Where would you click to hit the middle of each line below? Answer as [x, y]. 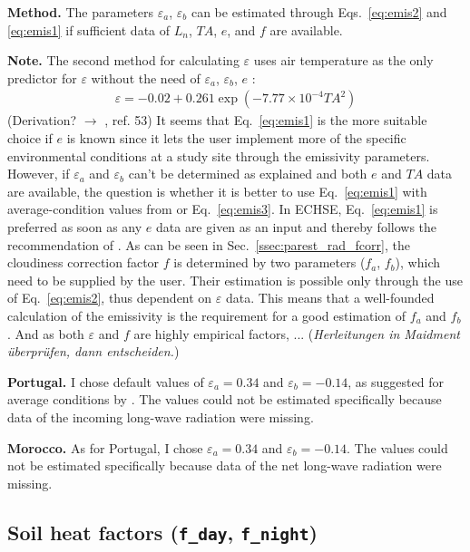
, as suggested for [396, 381]
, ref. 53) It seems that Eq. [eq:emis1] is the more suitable [266, 120]
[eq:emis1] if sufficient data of [89, 29]
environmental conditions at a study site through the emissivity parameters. [219, 155]
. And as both [46, 333]
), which [417, 262]
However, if [39, 174]
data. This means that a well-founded [330, 298]
